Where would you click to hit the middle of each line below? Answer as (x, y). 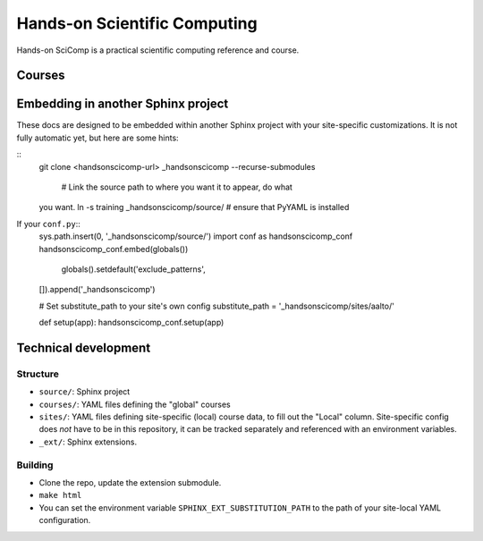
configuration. (65, 520)
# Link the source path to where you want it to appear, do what (177, 187)
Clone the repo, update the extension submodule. (130, 483)
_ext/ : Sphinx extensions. (88, 442)
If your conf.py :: (48, 224)
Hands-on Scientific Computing (137, 23)
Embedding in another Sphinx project (123, 104)
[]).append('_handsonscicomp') (97, 290)
